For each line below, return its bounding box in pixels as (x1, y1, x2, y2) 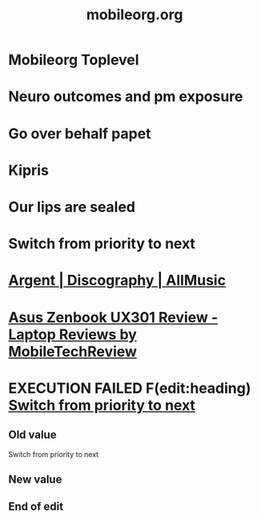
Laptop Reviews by (8, 325, 138, 343)
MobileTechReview (8, 342, 138, 361)
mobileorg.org (86, 6, 183, 24)
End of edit (8, 500, 64, 513)
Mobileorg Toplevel (8, 51, 139, 69)
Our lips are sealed (8, 198, 136, 216)
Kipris (8, 161, 50, 179)
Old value (8, 428, 57, 442)
